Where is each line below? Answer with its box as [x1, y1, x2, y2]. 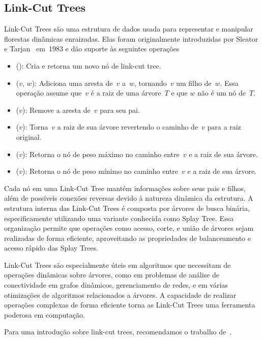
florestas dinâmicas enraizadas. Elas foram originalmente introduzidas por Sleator [4, 33, 258, 44]
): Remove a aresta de [22, 104, 91, 115]
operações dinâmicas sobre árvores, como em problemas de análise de [4, 269, 219, 280]
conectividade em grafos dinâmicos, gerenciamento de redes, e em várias [4, 280, 228, 290]
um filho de [176, 77, 212, 88]
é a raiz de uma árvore [91, 87, 161, 98]
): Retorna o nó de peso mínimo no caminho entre [22, 166, 179, 176]
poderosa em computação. [4, 309, 85, 320]
